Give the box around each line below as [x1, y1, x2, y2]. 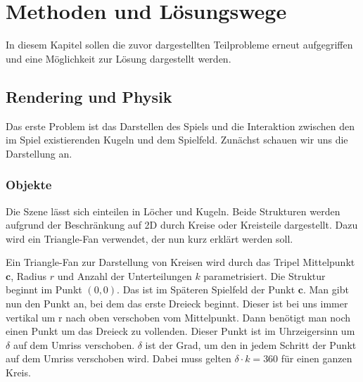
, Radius [11, 268, 46, 283]
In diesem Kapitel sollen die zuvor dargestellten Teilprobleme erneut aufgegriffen [6, 37, 353, 52]
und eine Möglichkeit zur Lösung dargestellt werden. [6, 51, 231, 65]
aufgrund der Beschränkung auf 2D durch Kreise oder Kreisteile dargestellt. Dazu [6, 217, 358, 232]
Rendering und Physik [6, 85, 172, 107]
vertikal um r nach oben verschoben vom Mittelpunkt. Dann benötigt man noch [6, 310, 351, 324]
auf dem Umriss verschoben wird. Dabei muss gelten [6, 351, 231, 366]
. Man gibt [302, 282, 349, 297]
